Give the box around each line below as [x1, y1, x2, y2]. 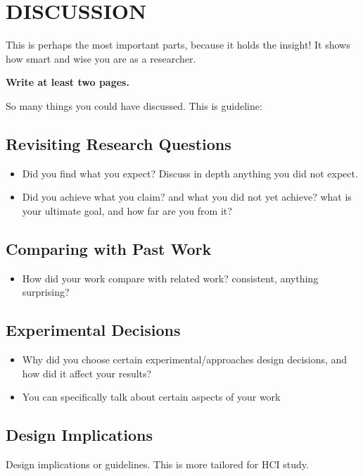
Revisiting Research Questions [6, 132, 231, 154]
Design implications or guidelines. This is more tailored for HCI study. [6, 457, 309, 472]
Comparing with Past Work [6, 237, 212, 259]
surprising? [22, 284, 70, 299]
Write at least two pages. [6, 75, 129, 89]
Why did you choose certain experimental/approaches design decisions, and [22, 352, 348, 367]
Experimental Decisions [6, 319, 181, 341]
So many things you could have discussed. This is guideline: [6, 98, 262, 113]
